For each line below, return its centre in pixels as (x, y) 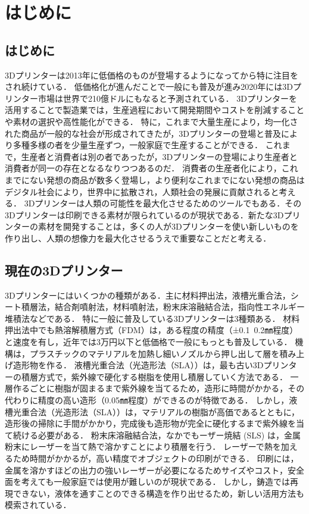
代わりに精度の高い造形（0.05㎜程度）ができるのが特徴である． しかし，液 (151, 400)
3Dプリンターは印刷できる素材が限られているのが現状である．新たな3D (144, 214)
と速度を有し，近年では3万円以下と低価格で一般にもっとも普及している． (149, 342)
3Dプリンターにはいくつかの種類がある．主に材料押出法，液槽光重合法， (148, 295)
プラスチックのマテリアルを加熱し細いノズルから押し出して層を (154, 353)
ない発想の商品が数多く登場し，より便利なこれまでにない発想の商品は (167, 179)
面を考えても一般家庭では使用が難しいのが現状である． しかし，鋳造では (148, 482)
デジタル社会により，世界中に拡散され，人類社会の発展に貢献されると (142, 191)
